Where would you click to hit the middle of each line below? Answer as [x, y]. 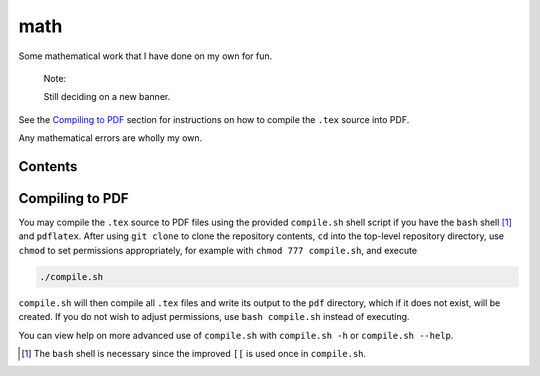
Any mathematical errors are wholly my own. [110, 138]
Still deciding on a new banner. [107, 97]
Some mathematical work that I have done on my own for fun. [145, 56]
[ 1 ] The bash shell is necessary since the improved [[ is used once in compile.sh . [194, 353]
